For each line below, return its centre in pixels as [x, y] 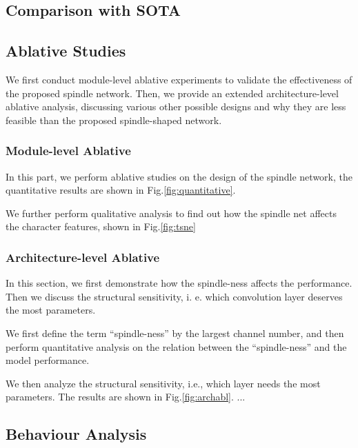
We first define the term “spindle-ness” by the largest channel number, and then [175, 333]
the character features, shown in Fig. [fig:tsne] [101, 226]
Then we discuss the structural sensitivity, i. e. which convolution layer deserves [174, 296]
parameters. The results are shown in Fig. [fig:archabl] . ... [126, 397]
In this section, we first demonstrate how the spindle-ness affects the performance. [179, 283]
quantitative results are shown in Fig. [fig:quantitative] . [121, 190]
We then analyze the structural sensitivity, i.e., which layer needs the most [163, 383]
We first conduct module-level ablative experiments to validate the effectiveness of [179, 79]
